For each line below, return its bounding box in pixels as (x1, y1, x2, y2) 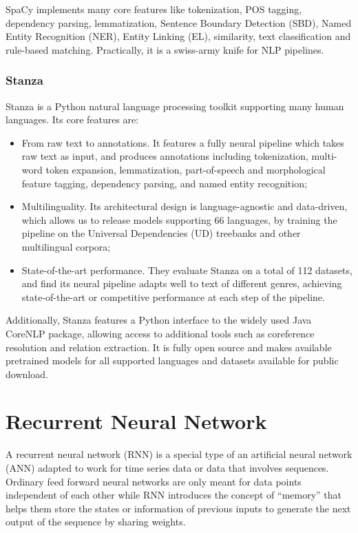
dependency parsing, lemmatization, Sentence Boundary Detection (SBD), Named (6, 15, 352, 30)
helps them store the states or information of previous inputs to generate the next (6, 501, 351, 515)
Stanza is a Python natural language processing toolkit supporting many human (6, 98, 344, 113)
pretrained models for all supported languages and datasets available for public (6, 353, 339, 368)
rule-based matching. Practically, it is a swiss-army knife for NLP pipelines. (6, 42, 324, 56)
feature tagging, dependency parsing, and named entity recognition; (21, 176, 307, 190)
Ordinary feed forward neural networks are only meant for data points (6, 474, 302, 488)
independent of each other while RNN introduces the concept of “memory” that (6, 488, 342, 502)
